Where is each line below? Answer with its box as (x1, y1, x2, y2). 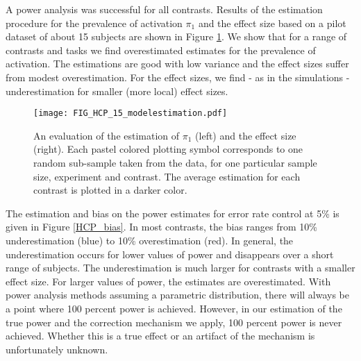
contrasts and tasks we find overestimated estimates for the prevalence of (6, 42, 316, 57)
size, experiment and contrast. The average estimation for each (33, 169, 301, 183)
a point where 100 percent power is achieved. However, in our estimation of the (6, 301, 342, 315)
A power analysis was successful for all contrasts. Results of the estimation (6, 2, 323, 16)
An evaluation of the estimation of (33, 128, 180, 142)
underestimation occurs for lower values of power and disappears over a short (6, 246, 334, 261)
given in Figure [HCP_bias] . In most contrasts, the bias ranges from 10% (6, 219, 318, 234)
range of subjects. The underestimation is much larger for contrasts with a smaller (6, 260, 355, 275)
